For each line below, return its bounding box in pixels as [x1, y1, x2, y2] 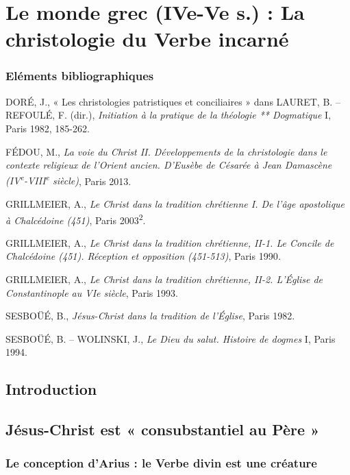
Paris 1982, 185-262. [5, 121, 90, 135]
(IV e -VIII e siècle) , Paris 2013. [5, 171, 132, 188]
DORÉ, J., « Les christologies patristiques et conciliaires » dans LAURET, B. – [5, 94, 340, 108]
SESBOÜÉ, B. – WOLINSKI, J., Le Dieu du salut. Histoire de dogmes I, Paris [5, 331, 336, 345]
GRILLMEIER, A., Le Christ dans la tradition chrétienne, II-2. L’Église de [5, 272, 323, 287]
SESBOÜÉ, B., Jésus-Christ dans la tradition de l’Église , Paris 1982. [5, 308, 295, 323]
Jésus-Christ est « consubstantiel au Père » [5, 419, 320, 440]
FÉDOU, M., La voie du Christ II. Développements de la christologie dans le [5, 144, 327, 158]
